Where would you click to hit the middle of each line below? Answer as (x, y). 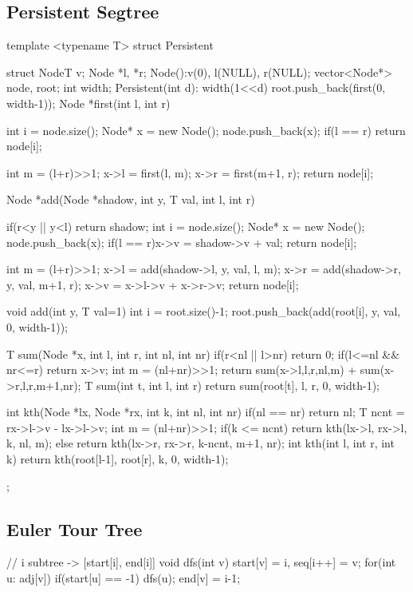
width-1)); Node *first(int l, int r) (88, 103)
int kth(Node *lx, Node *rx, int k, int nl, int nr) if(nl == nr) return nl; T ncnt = (206, 412)
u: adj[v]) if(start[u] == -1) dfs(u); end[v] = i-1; (124, 578)
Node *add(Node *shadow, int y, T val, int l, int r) (131, 199)
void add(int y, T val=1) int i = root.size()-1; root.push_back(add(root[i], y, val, (204, 311)
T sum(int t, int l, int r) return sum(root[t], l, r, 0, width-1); (232, 385)
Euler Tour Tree (75, 528)
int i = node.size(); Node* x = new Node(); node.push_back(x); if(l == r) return (206, 130)
